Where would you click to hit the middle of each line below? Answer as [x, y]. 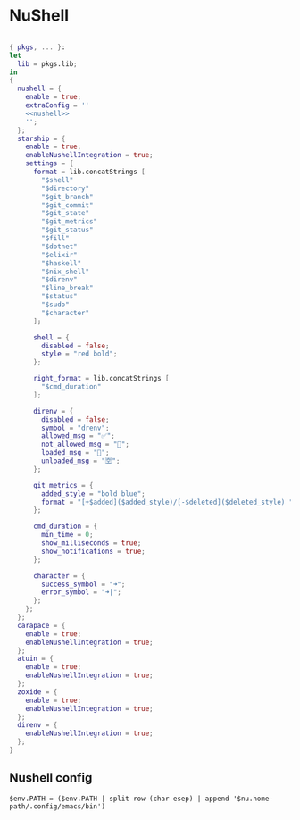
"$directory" [66, 188]
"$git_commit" [67, 205]
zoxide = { [37, 692]
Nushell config [51, 778]
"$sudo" [55, 305]
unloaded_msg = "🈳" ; [81, 461]
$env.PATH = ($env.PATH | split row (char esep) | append [119, 799]
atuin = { [35, 659]
